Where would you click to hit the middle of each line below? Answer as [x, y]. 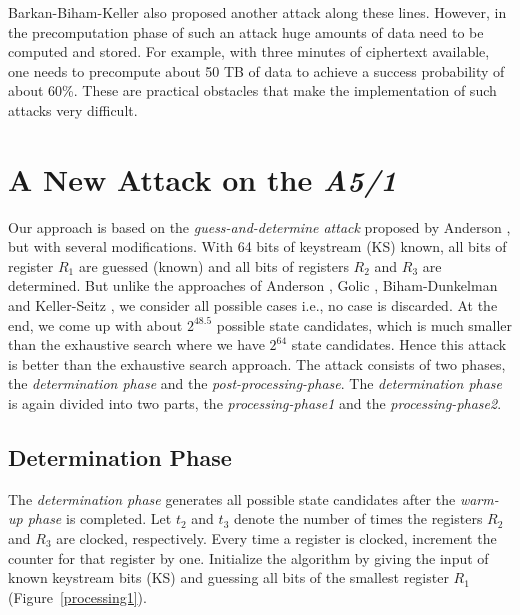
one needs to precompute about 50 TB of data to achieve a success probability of [256, 70]
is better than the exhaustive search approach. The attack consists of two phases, [257, 363]
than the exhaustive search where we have [136, 344]
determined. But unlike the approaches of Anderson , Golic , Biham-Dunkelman [253, 285]
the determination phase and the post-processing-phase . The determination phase [255, 383]
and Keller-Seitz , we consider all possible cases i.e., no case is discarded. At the [253, 305]
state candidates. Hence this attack [399, 344]
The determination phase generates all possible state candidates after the [232, 498]
